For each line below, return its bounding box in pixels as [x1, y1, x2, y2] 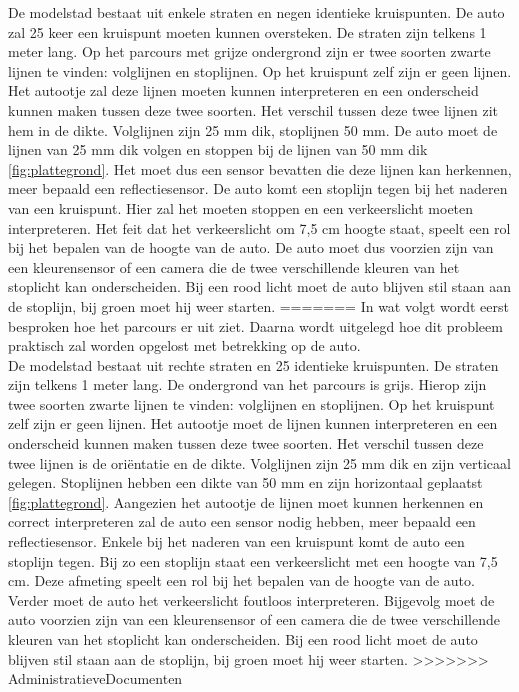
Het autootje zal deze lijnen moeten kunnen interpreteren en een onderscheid [8, 80, 479, 101]
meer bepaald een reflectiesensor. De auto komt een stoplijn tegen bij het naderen [8, 178, 508, 199]
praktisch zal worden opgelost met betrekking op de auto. [8, 335, 361, 356]
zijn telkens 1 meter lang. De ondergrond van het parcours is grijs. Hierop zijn [8, 374, 487, 395]
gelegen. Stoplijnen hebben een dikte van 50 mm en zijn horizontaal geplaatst [8, 472, 483, 493]
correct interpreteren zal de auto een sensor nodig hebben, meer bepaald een [8, 511, 476, 532]
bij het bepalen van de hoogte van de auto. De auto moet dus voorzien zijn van [8, 237, 494, 258]
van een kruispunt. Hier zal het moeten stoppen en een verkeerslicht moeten [8, 197, 474, 218]
